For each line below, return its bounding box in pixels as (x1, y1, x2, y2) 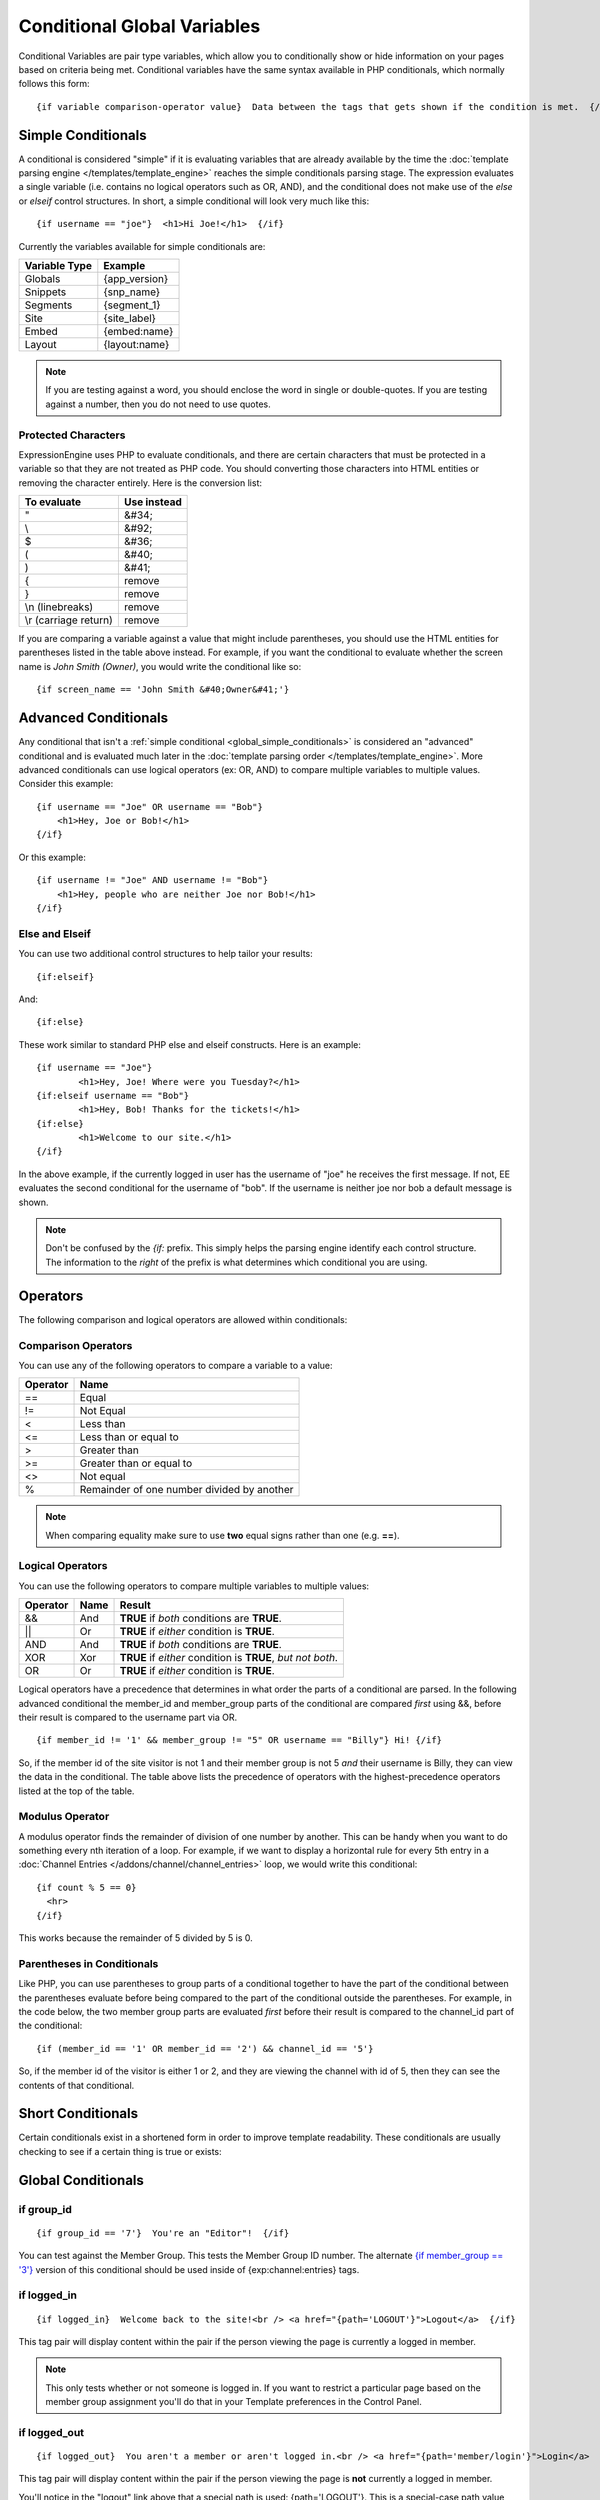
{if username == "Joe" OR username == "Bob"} (36, 801, 264, 812)
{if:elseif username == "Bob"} (36, 1090, 190, 1101)
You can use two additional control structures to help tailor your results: (18, 948, 314, 960)
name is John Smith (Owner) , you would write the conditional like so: (18, 660, 302, 672)
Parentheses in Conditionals (18, 1956, 159, 1970)
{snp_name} (103, 285, 161, 299)
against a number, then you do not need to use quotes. (45, 398, 272, 410)
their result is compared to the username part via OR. (18, 1711, 238, 1723)
